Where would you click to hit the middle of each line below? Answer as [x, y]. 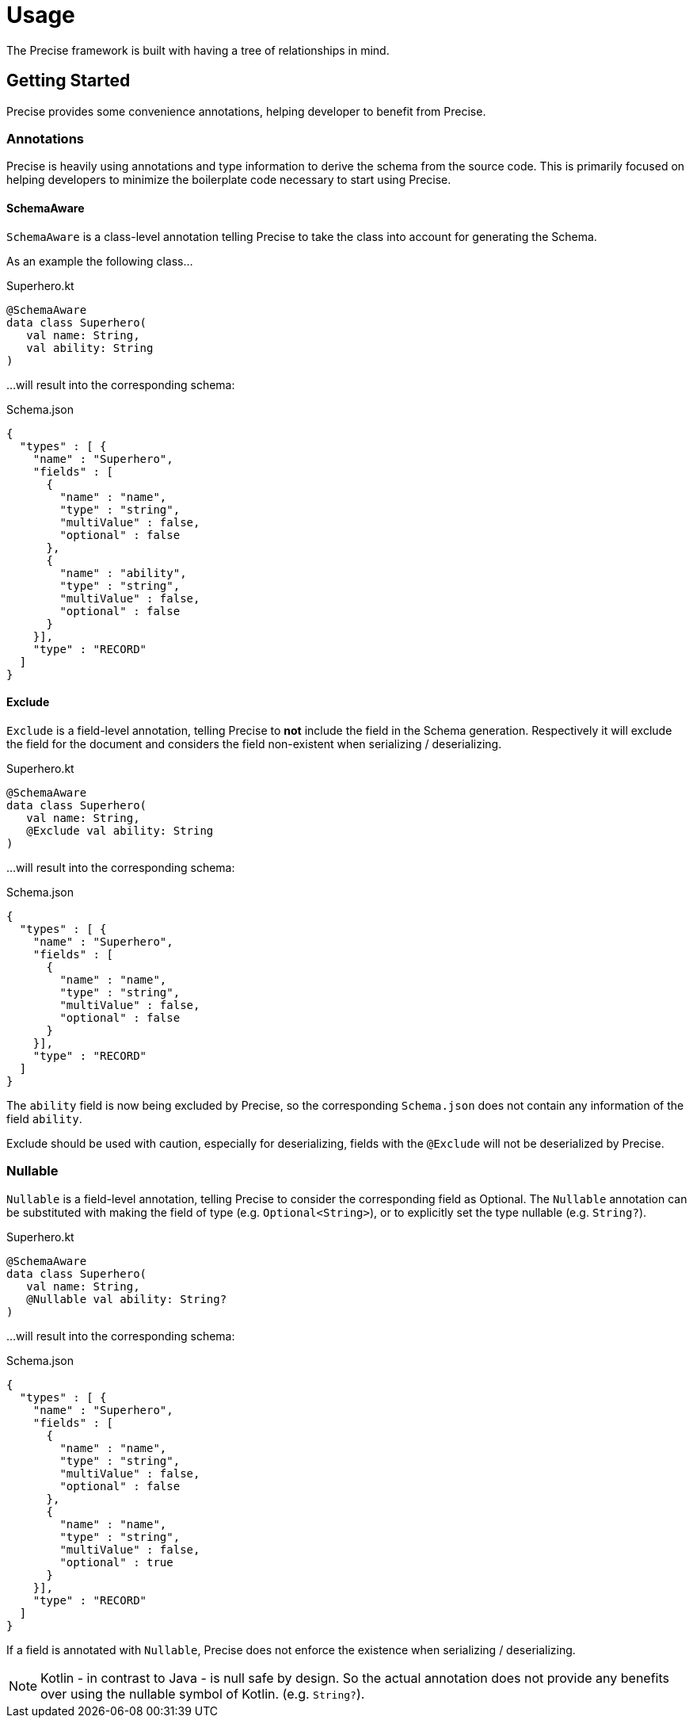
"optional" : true [116, 1562]
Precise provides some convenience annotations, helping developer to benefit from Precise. [246, 111]
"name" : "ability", [123, 573]
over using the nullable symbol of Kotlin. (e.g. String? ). [203, 1693]
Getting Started [69, 81]
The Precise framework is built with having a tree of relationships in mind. [198, 50]
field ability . [44, 1118]
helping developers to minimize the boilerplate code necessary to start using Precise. [229, 180]
